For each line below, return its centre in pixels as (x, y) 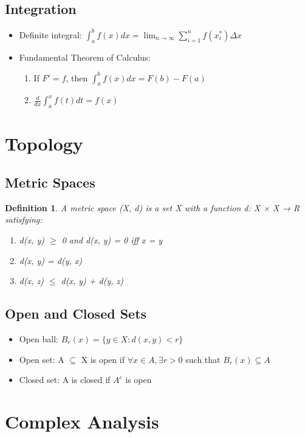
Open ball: (39, 338)
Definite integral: (50, 34)
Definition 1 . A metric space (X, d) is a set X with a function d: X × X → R (152, 207)
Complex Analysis (82, 421)
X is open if (103, 359)
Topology (44, 144)
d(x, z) (31, 281)
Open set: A (42, 359)
